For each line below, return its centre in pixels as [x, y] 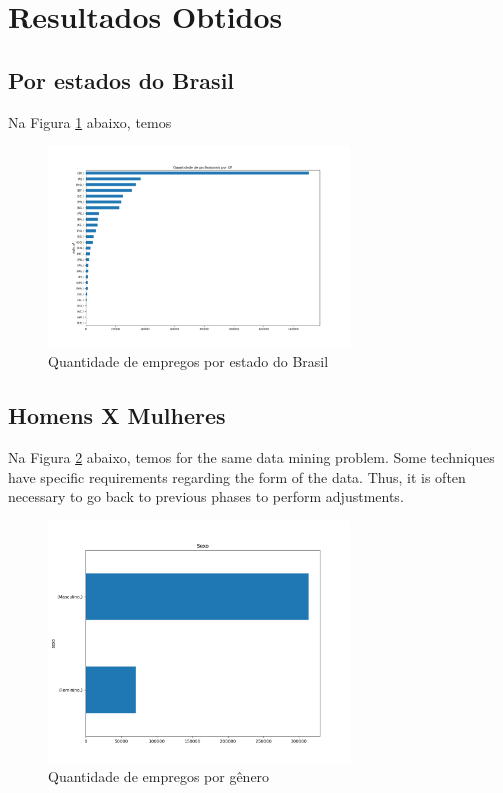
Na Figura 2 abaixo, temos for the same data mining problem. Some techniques [251, 456]
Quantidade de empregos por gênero [159, 776]
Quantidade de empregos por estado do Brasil [188, 361]
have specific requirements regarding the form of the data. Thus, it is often [237, 476]
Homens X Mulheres [117, 415]
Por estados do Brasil [121, 79]
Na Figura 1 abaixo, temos [90, 121]
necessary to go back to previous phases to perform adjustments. [206, 496]
